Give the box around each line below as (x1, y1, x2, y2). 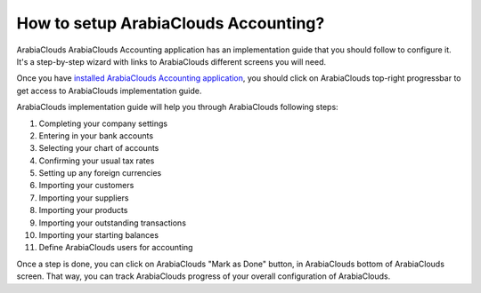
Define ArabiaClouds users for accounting (38, 242, 193, 253)
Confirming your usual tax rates (38, 155, 155, 166)
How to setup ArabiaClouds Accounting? (16, 13, 325, 33)
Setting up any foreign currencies (38, 168, 162, 178)
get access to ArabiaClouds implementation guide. (16, 85, 202, 96)
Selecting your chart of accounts (38, 143, 159, 154)
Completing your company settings (38, 118, 168, 129)
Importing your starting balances (38, 230, 159, 241)
